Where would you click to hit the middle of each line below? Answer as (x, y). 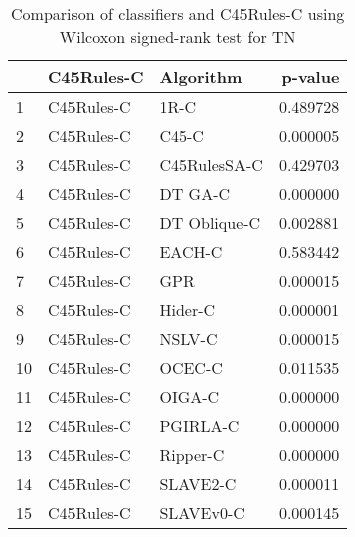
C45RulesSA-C (211, 164)
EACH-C (191, 251)
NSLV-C (188, 338)
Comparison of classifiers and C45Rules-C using (178, 13)
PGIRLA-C (199, 425)
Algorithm (201, 76)
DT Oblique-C (210, 222)
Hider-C (187, 309)
